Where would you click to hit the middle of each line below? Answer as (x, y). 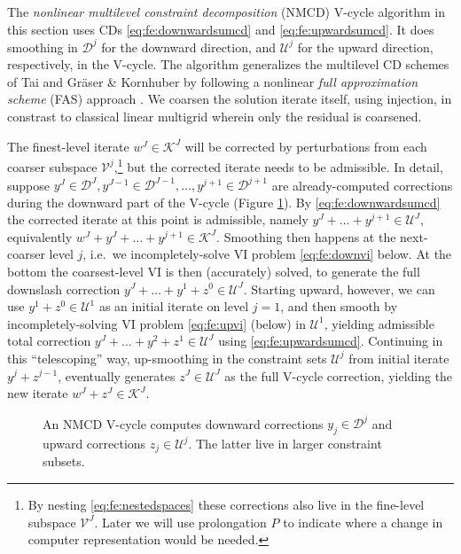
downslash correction (64, 289)
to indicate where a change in (363, 522)
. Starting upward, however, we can (339, 289)
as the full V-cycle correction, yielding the (339, 375)
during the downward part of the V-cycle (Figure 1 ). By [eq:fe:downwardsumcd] (224, 202)
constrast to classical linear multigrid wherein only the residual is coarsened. (215, 117)
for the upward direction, (365, 47)
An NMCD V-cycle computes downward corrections (183, 423)
